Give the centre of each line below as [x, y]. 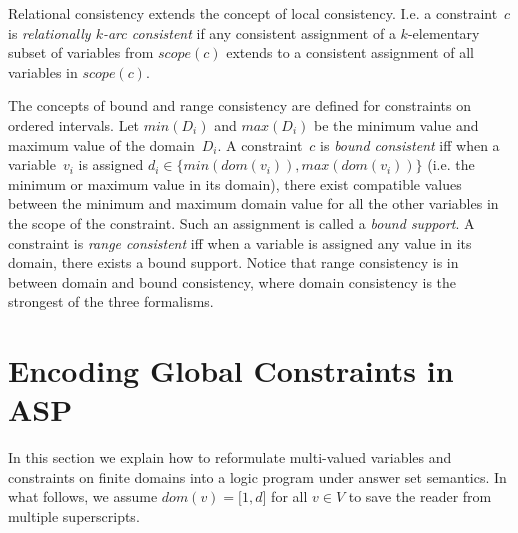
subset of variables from [81, 52]
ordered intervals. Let [74, 124]
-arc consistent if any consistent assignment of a [249, 32]
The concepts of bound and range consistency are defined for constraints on [239, 105]
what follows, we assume [83, 496]
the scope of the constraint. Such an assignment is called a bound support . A [241, 222]
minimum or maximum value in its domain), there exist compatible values [235, 183]
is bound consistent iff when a [410, 144]
